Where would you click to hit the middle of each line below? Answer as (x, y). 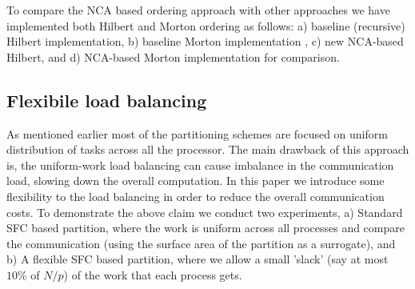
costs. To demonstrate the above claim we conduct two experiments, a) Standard (205, 212)
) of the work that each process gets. (153, 274)
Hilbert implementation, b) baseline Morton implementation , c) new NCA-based (205, 41)
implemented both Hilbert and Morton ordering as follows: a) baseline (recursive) (206, 25)
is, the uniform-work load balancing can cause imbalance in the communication (200, 165)
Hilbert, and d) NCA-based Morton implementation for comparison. (173, 56)
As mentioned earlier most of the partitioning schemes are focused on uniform (197, 133)
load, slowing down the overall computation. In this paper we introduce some (196, 181)
